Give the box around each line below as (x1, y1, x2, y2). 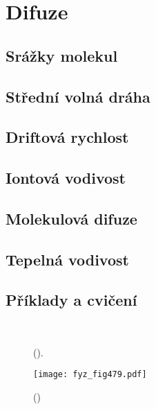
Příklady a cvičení (6, 289, 137, 311)
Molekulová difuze (6, 207, 137, 229)
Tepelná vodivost (6, 248, 129, 270)
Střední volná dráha (6, 85, 150, 107)
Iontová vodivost (6, 167, 126, 189)
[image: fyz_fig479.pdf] (33, 369, 147, 380)
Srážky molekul (6, 44, 118, 66)
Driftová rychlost (6, 126, 129, 148)
